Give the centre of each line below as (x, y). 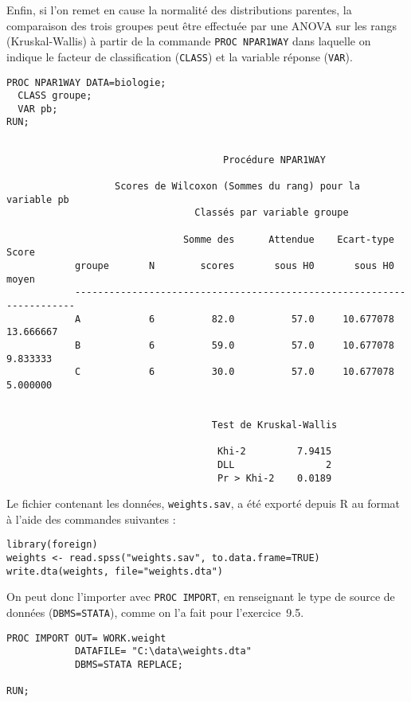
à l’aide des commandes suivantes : (91, 519)
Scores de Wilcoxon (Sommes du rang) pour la (237, 187)
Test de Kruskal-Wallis (274, 425)
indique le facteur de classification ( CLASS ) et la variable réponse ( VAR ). (180, 56)
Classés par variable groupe (272, 213)
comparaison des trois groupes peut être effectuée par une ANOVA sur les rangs (202, 25)
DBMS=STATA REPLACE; (129, 665)
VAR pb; (38, 109)
